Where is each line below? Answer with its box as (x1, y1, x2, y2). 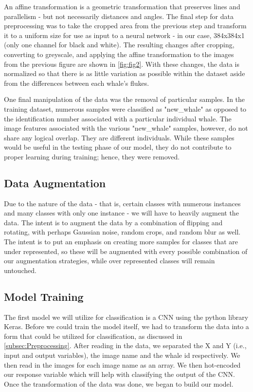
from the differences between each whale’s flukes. (4, 78, 149, 88)
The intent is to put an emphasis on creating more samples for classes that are (4, 236, 238, 247)
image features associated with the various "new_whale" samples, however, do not (4, 123, 248, 133)
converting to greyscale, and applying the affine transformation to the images (4, 49, 234, 59)
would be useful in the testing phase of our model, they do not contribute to (4, 142, 232, 152)
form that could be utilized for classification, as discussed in (4, 331, 182, 341)
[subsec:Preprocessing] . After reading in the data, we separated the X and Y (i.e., (4, 340, 247, 351)
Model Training (4, 289, 84, 304)
